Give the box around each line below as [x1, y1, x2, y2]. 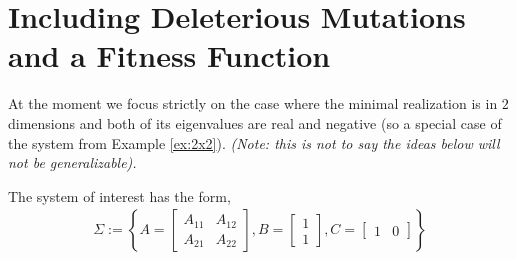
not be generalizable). [8, 152, 137, 173]
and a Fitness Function [8, 35, 331, 76]
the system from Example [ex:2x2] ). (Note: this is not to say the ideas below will [8, 132, 500, 153]
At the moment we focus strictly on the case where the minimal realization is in [8, 93, 498, 114]
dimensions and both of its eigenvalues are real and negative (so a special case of [8, 112, 502, 133]
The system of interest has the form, [8, 185, 231, 206]
